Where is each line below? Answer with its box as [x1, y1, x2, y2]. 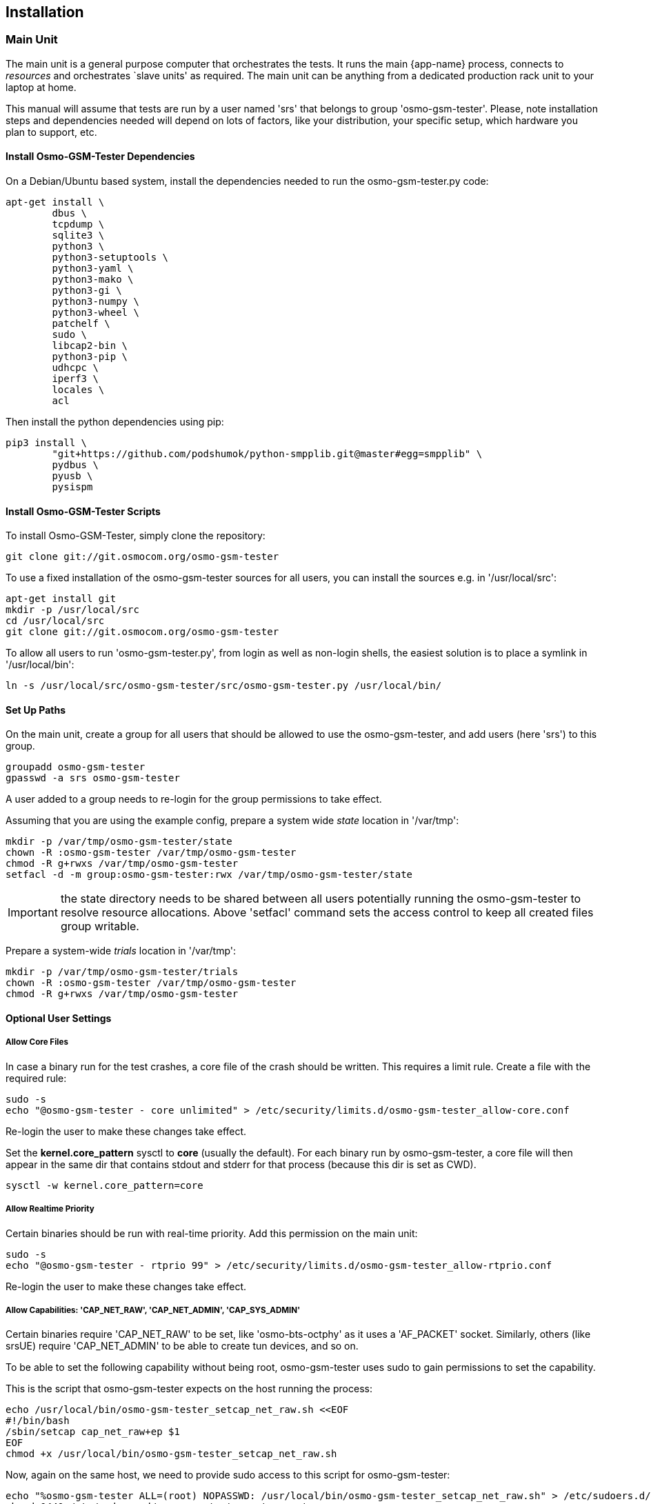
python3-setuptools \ [52, 252, 169, 263]
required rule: [6, 1072, 67, 1084]
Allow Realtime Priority [6, 1204, 94, 1214]
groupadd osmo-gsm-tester [6, 761, 146, 773]
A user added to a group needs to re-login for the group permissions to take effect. [6, 793, 382, 805]
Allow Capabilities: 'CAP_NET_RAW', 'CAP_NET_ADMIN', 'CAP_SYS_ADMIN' [6, 1305, 301, 1316]
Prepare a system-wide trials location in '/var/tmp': [6, 945, 236, 957]
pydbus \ [52, 459, 99, 471]
